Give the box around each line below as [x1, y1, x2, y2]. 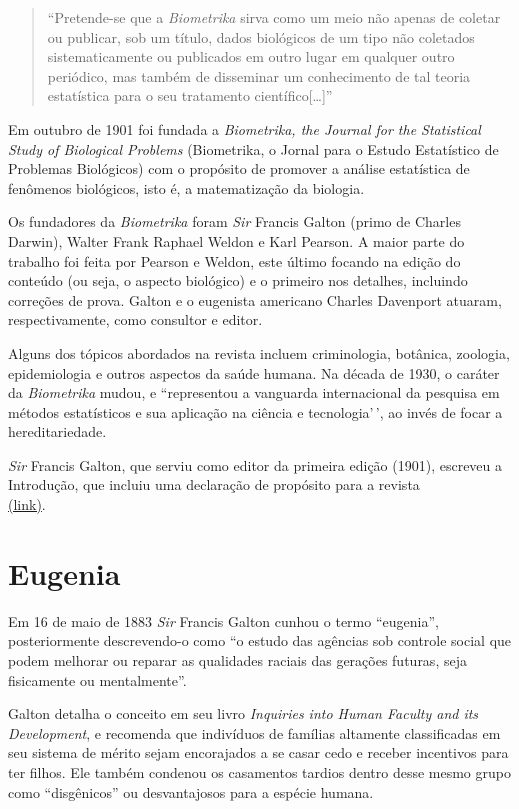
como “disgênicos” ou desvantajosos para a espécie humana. [8, 781, 374, 802]
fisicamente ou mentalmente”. [8, 669, 187, 690]
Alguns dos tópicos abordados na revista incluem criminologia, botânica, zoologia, [8, 342, 510, 363]
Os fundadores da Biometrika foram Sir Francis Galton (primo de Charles [8, 211, 461, 232]
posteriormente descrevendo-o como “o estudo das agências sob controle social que [8, 630, 512, 651]
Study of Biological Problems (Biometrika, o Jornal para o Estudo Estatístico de [8, 138, 499, 159]
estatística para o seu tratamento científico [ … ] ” [47, 85, 333, 106]
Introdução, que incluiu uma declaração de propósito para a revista [8, 474, 420, 495]
